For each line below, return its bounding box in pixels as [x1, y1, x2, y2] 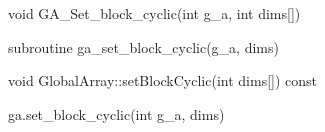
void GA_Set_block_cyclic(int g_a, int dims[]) [8, 3, 301, 23]
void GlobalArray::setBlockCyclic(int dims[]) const [8, 70, 318, 91]
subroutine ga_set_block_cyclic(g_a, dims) [8, 36, 279, 57]
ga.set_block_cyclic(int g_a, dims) [8, 103, 225, 124]
